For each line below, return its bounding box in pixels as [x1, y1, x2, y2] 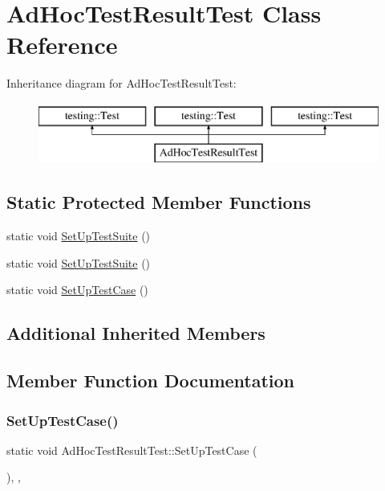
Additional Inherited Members [6, 321, 265, 346]
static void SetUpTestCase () [6, 281, 148, 298]
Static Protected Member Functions [6, 190, 311, 215]
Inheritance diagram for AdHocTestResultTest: [6, 75, 237, 92]
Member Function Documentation [6, 368, 295, 393]
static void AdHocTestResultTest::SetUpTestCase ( [6, 441, 257, 458]
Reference [6, 28, 118, 61]
